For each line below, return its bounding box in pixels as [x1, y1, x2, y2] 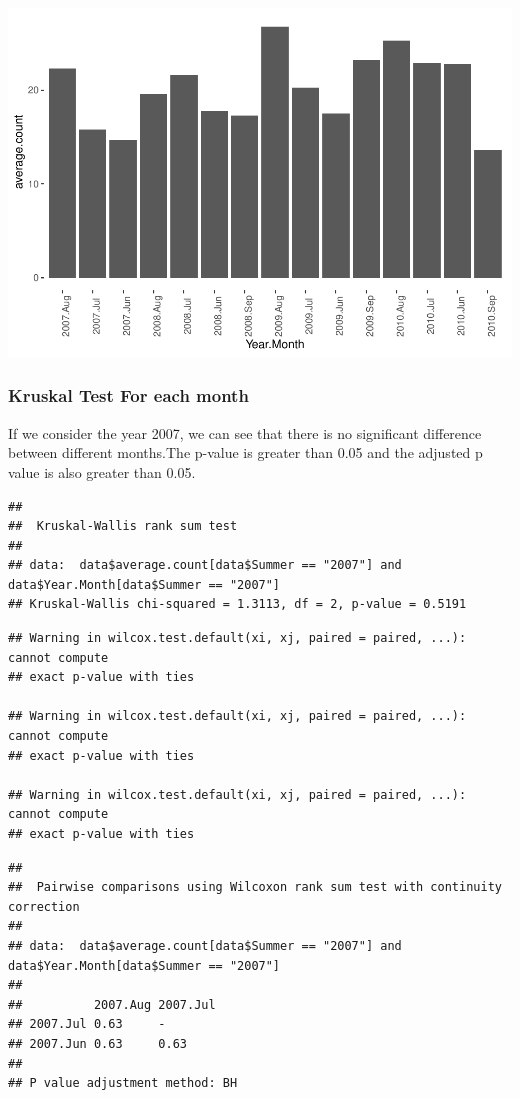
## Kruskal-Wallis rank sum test [8, 519, 238, 534]
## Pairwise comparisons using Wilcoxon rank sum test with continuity [8, 880, 502, 895]
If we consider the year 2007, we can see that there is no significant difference [8, 422, 482, 443]
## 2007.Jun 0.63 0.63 [8, 1036, 187, 1051]
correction [8, 899, 80, 914]
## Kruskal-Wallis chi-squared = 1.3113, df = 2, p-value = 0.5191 [8, 597, 467, 612]
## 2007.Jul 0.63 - [8, 1017, 166, 1032]
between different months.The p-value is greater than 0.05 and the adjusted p [8, 442, 483, 463]
